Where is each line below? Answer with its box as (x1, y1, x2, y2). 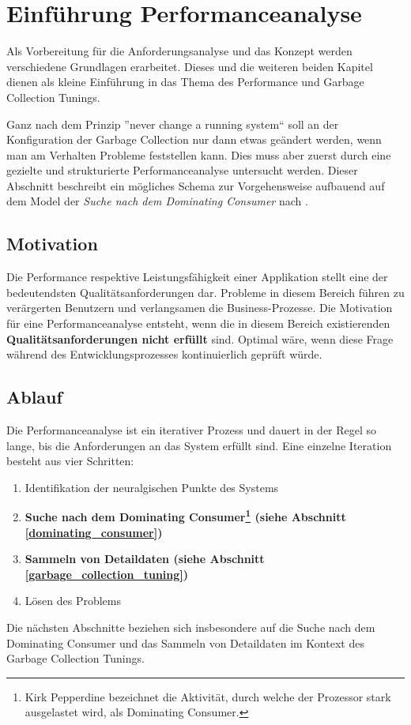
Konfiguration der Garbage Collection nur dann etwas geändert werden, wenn (6, 131, 382, 148)
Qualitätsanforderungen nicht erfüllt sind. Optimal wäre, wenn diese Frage (6, 330, 394, 347)
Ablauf (6, 385, 62, 409)
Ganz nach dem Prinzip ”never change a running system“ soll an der (6, 115, 339, 132)
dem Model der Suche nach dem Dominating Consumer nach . (6, 193, 308, 209)
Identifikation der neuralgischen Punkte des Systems (25, 479, 279, 495)
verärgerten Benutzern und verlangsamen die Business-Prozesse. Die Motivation (6, 299, 393, 316)
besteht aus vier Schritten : (6, 453, 134, 469)
